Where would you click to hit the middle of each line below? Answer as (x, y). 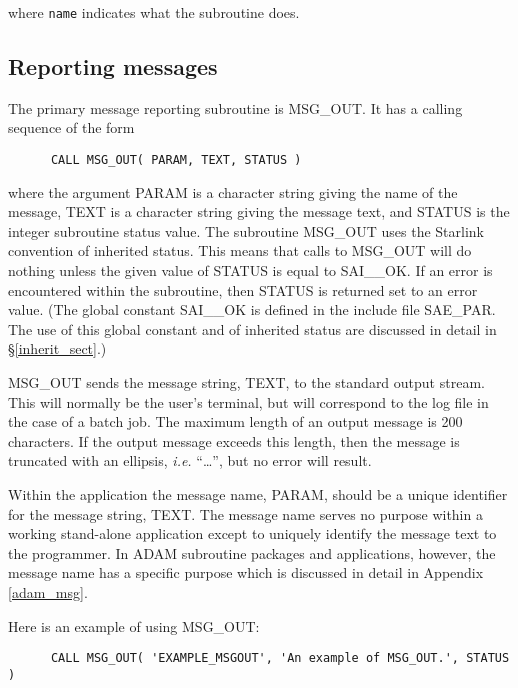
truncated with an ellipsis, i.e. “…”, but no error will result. (190, 460)
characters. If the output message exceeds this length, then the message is (234, 440)
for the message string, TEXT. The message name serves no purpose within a (245, 513)
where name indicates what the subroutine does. (154, 12)
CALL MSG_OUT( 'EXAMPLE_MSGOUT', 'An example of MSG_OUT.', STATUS (280, 658)
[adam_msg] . (48, 591)
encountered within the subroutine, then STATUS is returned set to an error (243, 289)
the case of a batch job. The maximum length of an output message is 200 (235, 421)
